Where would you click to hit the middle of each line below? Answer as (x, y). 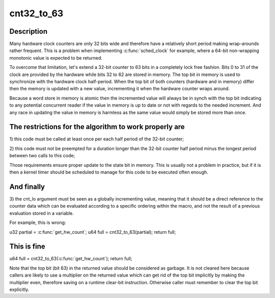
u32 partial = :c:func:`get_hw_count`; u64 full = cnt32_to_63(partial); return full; (93, 232)
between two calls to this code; (42, 156)
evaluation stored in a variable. (42, 213)
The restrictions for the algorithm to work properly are (97, 127)
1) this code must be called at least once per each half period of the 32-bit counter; (97, 139)
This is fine (27, 247)
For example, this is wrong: (38, 222)
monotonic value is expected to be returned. (56, 58)
